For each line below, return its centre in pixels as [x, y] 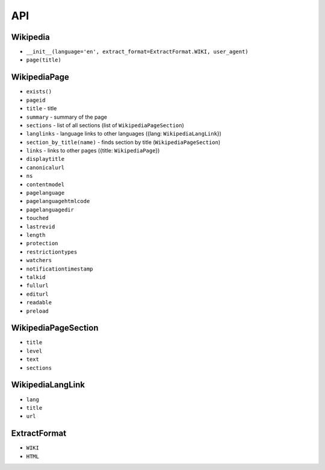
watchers [39, 260]
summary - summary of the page [67, 117]
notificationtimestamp [60, 269]
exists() [39, 92]
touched [38, 218]
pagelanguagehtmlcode [58, 201]
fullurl [38, 286]
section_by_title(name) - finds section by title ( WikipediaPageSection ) [123, 142]
